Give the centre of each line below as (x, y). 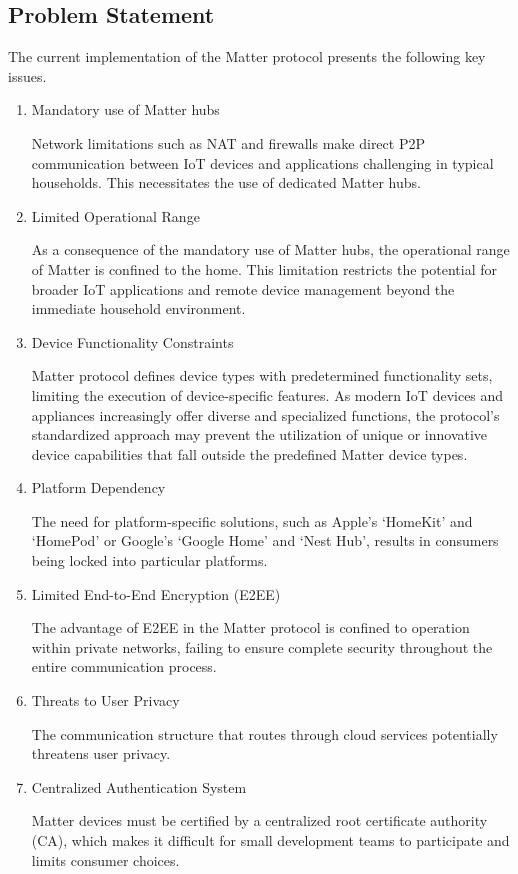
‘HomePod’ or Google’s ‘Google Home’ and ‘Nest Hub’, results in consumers (265, 540)
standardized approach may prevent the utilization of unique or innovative (259, 434)
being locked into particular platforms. (149, 560)
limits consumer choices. (105, 859)
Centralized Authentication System (139, 786)
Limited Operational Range (115, 215)
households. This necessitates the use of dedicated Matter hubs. (226, 182)
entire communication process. (124, 666)
